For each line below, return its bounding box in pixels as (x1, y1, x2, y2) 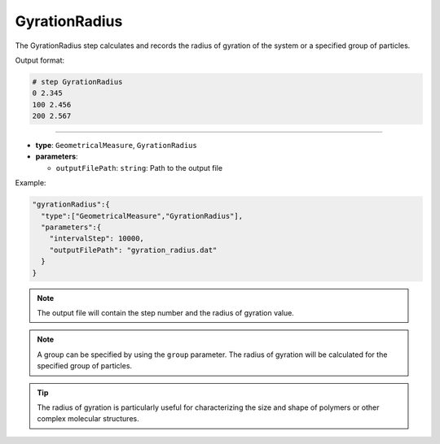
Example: (15, 178, 46, 188)
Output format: (15, 55, 65, 65)
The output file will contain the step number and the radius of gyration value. (37, 307, 295, 317)
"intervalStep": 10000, (49, 234, 144, 243)
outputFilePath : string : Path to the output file (55, 163, 223, 172)
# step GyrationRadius (32, 77, 123, 86)
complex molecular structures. (37, 414, 139, 424)
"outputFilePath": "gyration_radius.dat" (49, 245, 218, 255)
